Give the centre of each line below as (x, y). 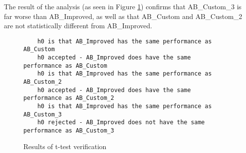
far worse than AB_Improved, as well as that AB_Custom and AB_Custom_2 (123, 16)
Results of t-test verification (65, 146)
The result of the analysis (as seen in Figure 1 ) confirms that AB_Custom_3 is (123, 6)
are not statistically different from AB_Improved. (78, 26)
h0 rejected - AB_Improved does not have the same (121, 123)
